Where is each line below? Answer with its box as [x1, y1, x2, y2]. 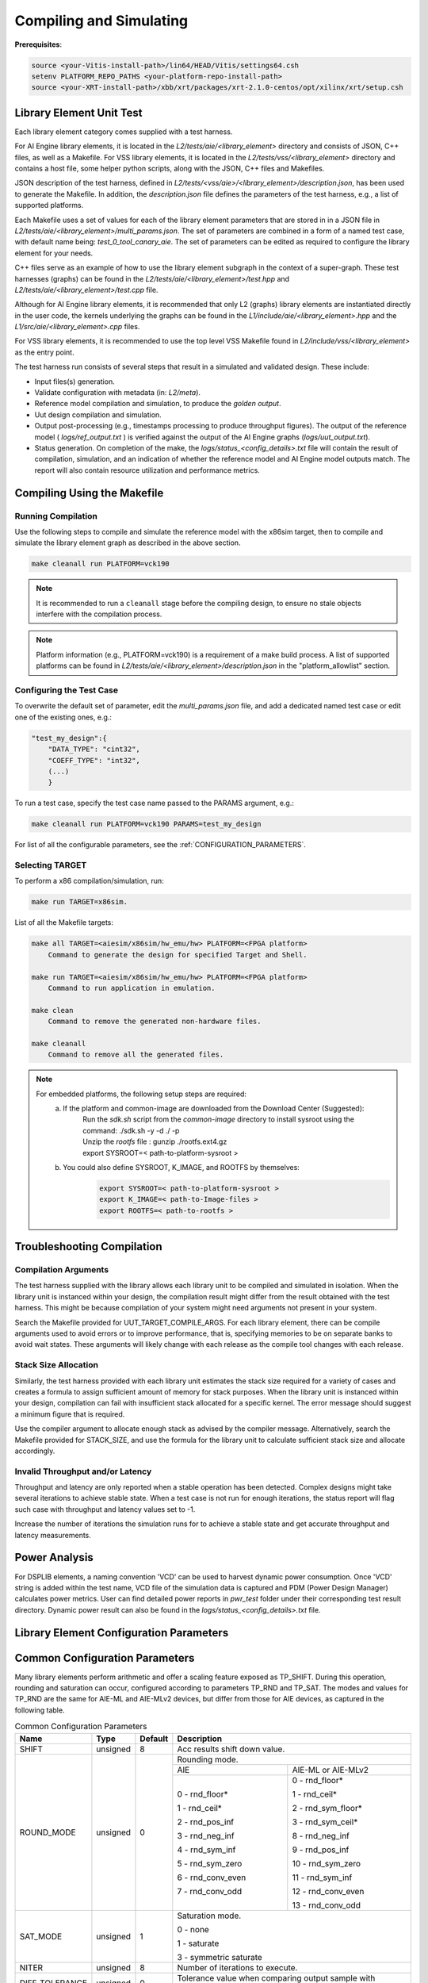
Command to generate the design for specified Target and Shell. [48, 950, 308, 959]
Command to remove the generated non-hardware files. [48, 1017, 262, 1026]
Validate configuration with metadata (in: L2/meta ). [34, 388, 201, 397]
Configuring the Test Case [14, 685, 119, 696]
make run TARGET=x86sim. [31, 897, 128, 907]
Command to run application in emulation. [48, 984, 216, 992]
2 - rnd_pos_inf [177, 1816, 235, 1828]
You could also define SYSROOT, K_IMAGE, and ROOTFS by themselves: [63, 1162, 300, 1172]
